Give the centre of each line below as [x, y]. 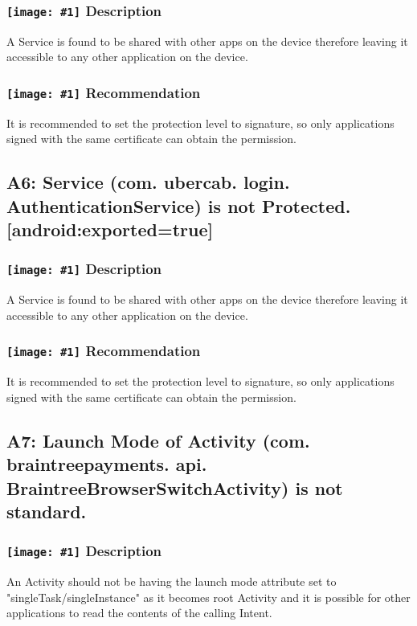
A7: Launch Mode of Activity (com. [158, 440]
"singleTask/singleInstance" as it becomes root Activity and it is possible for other [208, 597]
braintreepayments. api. [107, 464]
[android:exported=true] [110, 229]
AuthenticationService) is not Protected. [179, 205]
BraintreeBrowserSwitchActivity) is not [175, 487]
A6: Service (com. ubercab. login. [148, 182]
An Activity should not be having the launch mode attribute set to [172, 581]
